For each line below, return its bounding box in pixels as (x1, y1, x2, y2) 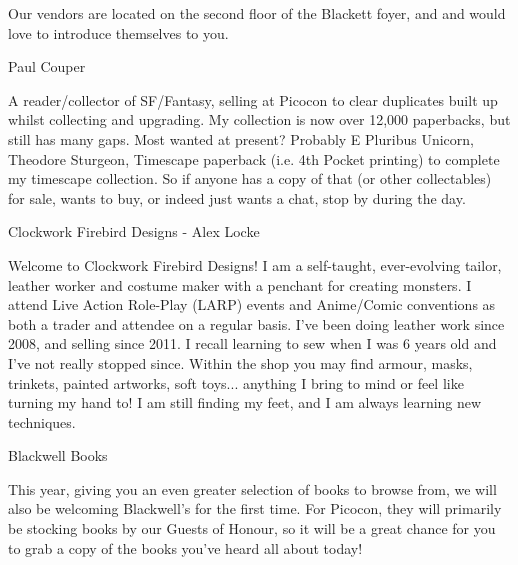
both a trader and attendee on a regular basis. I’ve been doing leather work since (8, 313, 505, 334)
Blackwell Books (8, 445, 108, 466)
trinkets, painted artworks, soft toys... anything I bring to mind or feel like (8, 372, 464, 393)
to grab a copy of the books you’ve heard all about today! (8, 537, 363, 558)
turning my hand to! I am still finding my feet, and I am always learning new (8, 392, 482, 413)
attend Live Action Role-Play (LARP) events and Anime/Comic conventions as (8, 294, 496, 315)
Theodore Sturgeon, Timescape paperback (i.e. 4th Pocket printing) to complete (8, 148, 500, 169)
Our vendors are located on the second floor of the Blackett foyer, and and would (8, 3, 506, 23)
